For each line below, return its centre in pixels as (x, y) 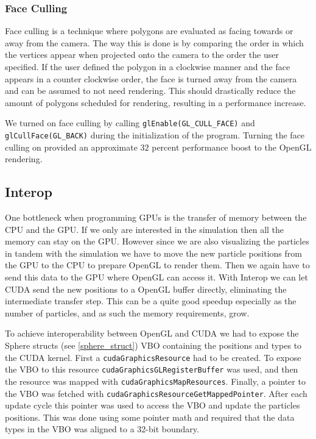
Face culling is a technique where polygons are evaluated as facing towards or (149, 31)
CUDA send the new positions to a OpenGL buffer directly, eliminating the (146, 289)
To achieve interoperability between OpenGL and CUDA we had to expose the (152, 333)
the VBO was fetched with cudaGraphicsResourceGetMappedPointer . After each (156, 393)
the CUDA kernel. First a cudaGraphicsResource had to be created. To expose (153, 357)
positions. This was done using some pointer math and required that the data (150, 417)
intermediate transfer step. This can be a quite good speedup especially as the (151, 301)
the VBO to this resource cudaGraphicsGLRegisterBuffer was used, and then (152, 369)
